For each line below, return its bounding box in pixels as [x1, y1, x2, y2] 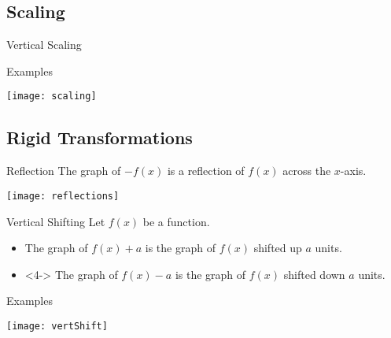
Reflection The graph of [6, 162, 121, 179]
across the [282, 162, 331, 179]
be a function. [142, 213, 210, 229]
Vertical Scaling [6, 36, 82, 53]
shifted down [283, 266, 345, 282]
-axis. [340, 162, 367, 179]
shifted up [253, 240, 302, 256]
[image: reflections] [6, 190, 120, 202]
